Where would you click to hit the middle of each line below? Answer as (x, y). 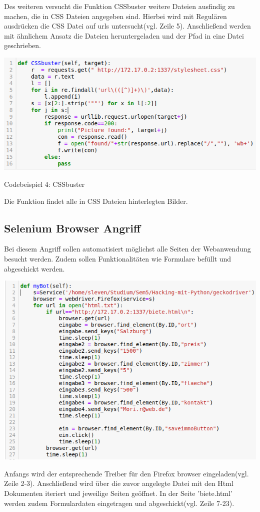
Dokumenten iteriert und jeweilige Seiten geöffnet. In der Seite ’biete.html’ (118, 493)
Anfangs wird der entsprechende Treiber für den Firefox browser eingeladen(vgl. (126, 473)
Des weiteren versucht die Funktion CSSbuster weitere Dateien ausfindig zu (119, 6)
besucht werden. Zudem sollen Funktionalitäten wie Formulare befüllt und (118, 258)
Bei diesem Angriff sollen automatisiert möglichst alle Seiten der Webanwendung (127, 249)
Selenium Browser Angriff (72, 228)
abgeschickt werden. (34, 268)
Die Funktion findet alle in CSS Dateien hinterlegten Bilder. (96, 201)
